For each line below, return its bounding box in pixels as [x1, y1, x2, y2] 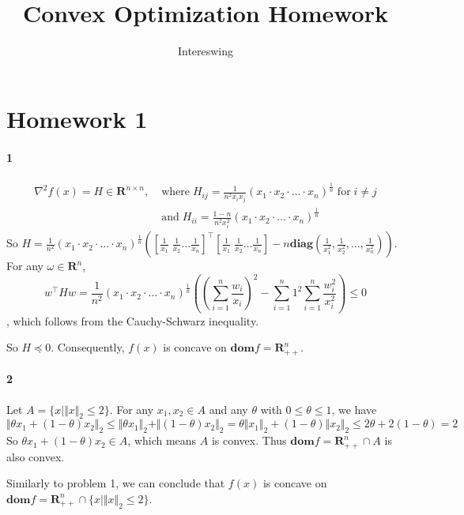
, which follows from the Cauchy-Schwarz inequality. [6, 312, 259, 329]
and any [209, 400, 248, 417]
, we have [331, 400, 377, 417]
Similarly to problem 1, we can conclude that [6, 475, 225, 491]
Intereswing [177, 43, 234, 59]
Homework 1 [6, 102, 148, 134]
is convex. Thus [211, 432, 287, 449]
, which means [127, 432, 197, 449]
